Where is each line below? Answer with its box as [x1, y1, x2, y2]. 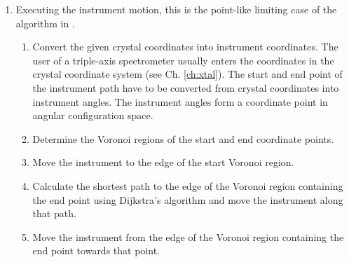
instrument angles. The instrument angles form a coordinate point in [32, 94, 328, 109]
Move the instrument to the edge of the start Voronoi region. [32, 155, 294, 170]
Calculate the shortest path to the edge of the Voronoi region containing [32, 178, 343, 193]
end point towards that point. [32, 243, 160, 258]
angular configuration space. [32, 108, 153, 123]
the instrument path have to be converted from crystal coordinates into [32, 80, 339, 95]
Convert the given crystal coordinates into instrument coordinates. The [32, 39, 338, 54]
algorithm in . [15, 15, 75, 30]
